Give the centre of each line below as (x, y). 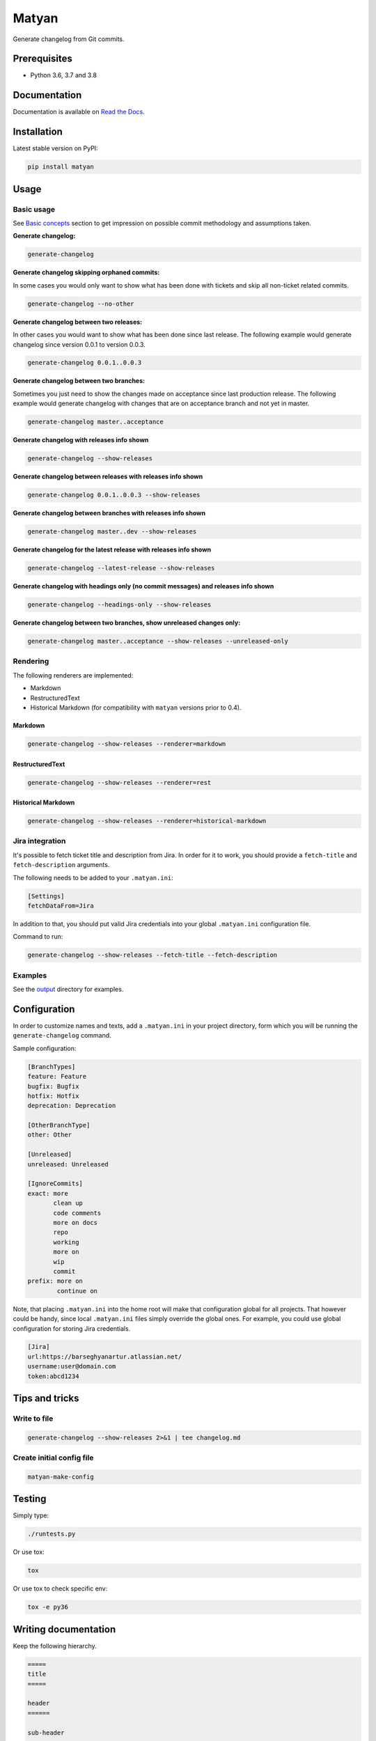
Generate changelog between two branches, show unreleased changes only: (127, 623)
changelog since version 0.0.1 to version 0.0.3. (79, 344)
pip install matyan (61, 167)
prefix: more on (55, 1281)
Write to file (33, 1419)
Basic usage (34, 209)
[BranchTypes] (52, 1067)
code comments (77, 1213)
